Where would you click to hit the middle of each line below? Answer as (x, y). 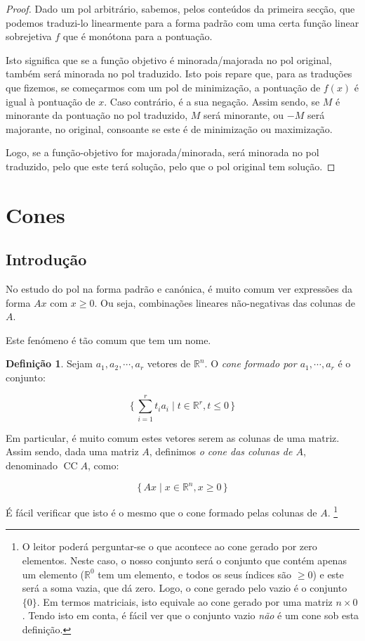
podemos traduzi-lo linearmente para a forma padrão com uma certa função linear (182, 22)
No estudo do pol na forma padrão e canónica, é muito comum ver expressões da (179, 289)
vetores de (169, 363)
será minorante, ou (244, 115)
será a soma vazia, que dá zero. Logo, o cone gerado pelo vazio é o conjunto (185, 588)
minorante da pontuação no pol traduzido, (97, 115)
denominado (32, 465)
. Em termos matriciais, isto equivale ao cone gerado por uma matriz (185, 601)
